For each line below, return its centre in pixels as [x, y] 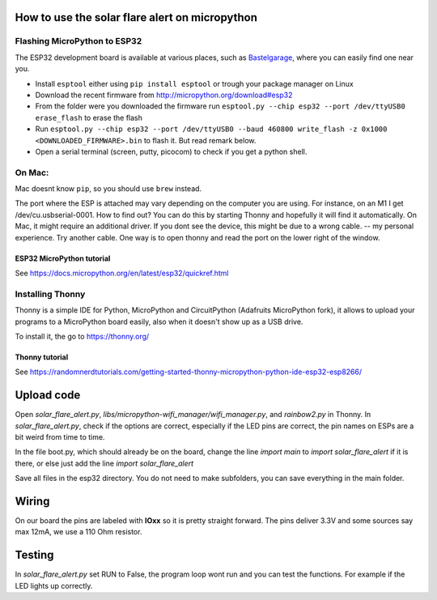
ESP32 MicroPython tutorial [63, 258]
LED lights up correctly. [54, 585]
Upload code [48, 396]
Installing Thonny [50, 294]
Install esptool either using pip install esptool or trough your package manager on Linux [194, 83]
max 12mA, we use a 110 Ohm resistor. [78, 532]
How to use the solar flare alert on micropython [136, 17]
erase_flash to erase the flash [89, 117]
